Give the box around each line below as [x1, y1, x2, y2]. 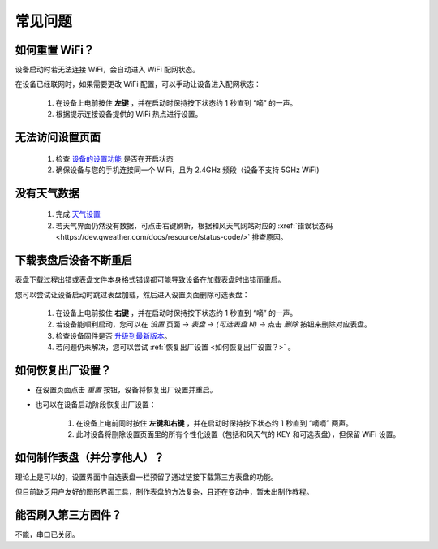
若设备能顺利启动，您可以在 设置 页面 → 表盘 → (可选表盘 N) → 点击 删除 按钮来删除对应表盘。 [55, 319, 372, 329]
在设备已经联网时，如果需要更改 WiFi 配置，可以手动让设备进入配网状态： [15, 80, 261, 89]
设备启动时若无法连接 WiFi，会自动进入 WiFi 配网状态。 [15, 65, 200, 75]
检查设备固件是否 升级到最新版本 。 [55, 331, 172, 340]
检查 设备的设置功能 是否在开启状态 [55, 153, 174, 163]
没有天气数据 [15, 186, 79, 200]
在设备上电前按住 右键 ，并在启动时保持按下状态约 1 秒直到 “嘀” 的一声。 [55, 308, 298, 318]
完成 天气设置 [55, 210, 101, 219]
